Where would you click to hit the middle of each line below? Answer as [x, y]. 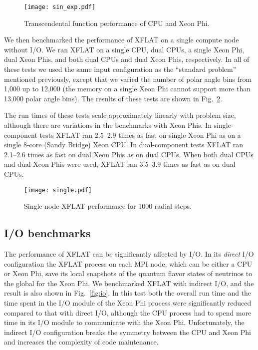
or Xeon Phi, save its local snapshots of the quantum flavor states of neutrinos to [128, 273]
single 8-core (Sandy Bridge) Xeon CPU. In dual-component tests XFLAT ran [124, 145]
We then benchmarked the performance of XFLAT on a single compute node [122, 40]
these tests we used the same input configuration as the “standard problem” [120, 69]
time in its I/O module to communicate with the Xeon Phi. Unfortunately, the [124, 322]
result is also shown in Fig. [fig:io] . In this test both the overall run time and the [128, 293]
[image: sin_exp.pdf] [60, 7]
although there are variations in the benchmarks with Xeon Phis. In [108, 125]
